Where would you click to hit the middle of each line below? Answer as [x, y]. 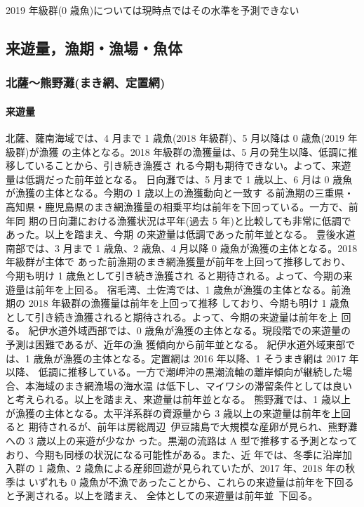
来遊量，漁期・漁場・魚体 [94, 47]
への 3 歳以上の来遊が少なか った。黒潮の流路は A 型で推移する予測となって [182, 441]
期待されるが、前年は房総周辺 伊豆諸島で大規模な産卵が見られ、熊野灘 [193, 427]
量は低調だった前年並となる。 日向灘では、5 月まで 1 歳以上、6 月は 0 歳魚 [179, 179]
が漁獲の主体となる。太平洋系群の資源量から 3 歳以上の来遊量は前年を [168, 413]
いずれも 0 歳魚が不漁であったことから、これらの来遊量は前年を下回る [191, 481]
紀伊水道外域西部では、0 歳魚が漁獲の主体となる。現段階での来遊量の [189, 330]
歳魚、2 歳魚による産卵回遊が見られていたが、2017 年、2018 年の [196, 468]
